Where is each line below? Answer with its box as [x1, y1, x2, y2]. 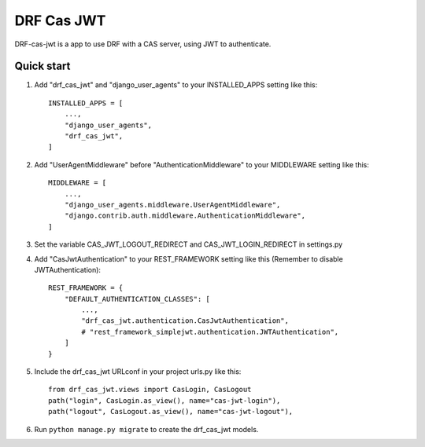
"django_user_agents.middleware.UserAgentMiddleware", [64, 200, 281, 209]
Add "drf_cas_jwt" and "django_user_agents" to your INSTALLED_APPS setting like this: [34, 80, 318, 90]
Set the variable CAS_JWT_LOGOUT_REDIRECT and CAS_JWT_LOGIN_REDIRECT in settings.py [34, 240, 343, 249]
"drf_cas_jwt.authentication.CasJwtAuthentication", [81, 317, 289, 325]
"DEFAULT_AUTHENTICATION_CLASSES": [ [64, 295, 210, 303]
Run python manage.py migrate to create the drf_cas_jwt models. [34, 424, 259, 434]
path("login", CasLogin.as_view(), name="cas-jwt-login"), [48, 396, 281, 405]
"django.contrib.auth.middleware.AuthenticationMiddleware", [64, 211, 306, 220]
